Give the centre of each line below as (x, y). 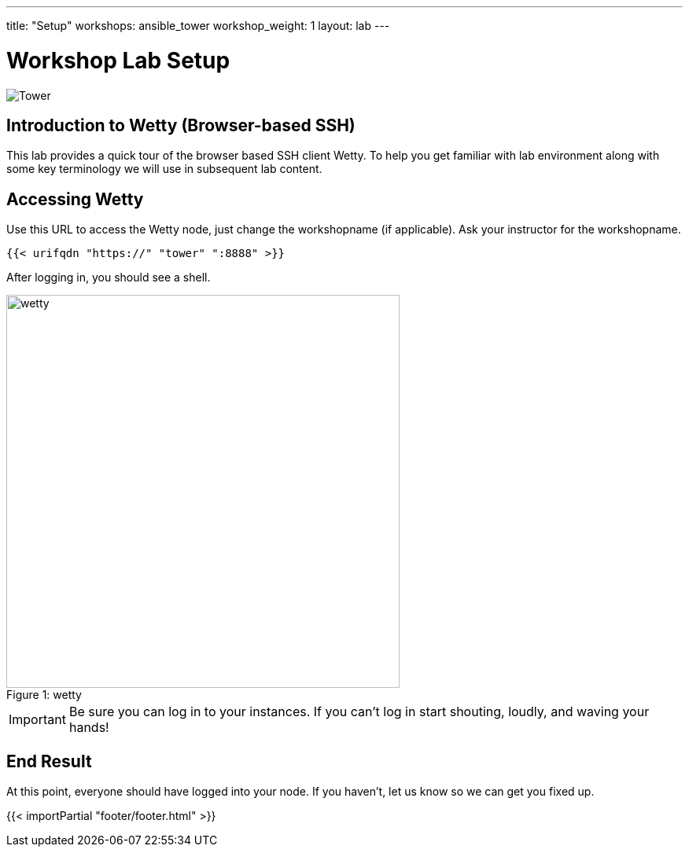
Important (37, 720)
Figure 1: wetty (44, 695)
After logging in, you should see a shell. (109, 278)
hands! (89, 728)
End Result (49, 761)
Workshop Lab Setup (118, 60)
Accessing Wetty (75, 199)
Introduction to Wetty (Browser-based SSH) (181, 125)
